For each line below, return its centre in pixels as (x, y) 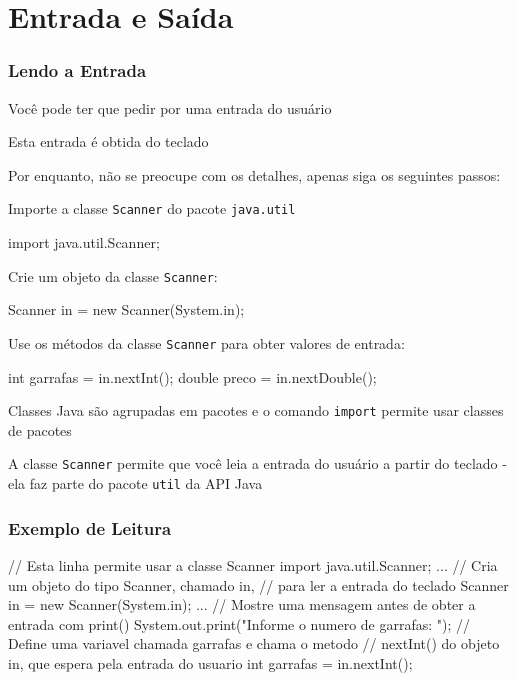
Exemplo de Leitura (90, 527)
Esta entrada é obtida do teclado (108, 141)
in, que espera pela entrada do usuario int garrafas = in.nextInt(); (210, 662)
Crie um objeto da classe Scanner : (113, 275)
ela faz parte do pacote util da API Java (135, 483)
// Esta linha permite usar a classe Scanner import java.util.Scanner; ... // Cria (253, 564)
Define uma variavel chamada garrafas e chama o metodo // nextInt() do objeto (254, 643)
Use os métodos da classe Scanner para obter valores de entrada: (206, 342)
